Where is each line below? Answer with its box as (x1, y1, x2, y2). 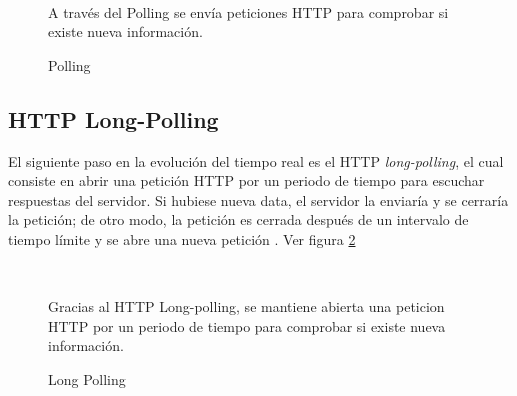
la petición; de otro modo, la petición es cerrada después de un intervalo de (8, 209, 469, 230)
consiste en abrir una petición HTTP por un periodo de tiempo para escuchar (8, 170, 485, 191)
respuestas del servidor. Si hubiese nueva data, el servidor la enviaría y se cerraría (8, 189, 509, 210)
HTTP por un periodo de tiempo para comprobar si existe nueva (48, 315, 446, 336)
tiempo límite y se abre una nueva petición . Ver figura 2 (8, 228, 356, 249)
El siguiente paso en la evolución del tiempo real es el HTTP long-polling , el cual (8, 150, 504, 171)
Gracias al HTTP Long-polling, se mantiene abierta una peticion (48, 296, 445, 317)
